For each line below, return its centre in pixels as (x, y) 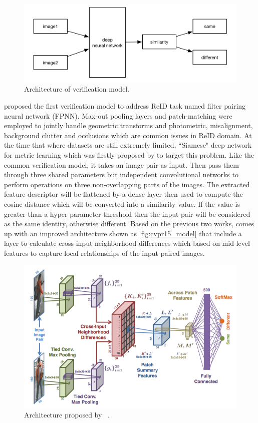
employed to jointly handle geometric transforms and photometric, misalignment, (128, 125)
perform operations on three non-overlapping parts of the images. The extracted (127, 184)
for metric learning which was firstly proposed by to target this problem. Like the (129, 154)
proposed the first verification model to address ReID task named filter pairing (125, 106)
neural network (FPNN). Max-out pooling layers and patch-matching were (118, 115)
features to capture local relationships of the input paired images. (104, 253)
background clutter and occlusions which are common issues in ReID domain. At (128, 135)
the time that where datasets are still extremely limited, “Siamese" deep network (128, 145)
